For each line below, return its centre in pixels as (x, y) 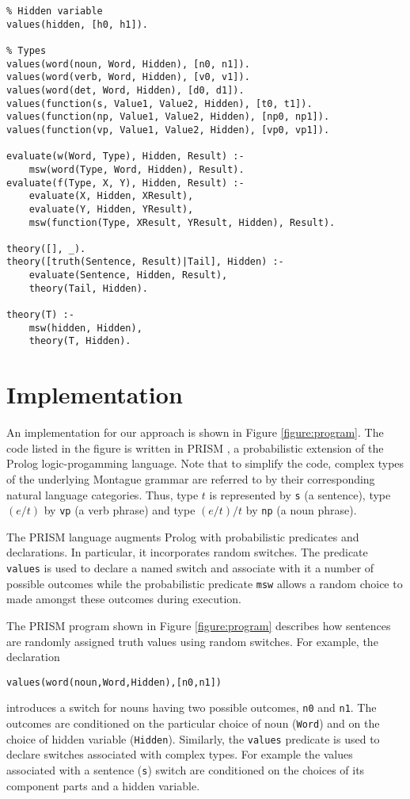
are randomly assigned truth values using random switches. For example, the (192, 641)
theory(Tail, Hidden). (88, 288)
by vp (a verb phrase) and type (120, 510)
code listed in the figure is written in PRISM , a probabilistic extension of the (195, 447)
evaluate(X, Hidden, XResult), (111, 196)
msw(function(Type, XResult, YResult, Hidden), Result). (182, 222)
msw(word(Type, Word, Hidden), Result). (137, 169)
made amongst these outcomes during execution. (124, 599)
